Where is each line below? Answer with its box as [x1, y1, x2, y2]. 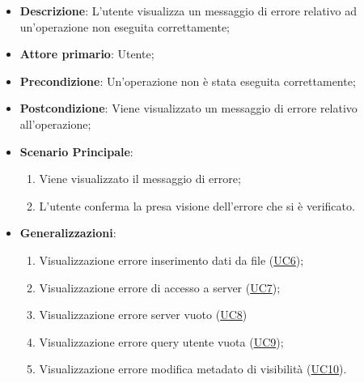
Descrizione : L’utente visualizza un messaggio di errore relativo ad [19, 2, 357, 19]
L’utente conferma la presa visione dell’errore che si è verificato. [39, 197, 355, 214]
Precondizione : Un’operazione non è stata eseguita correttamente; [19, 72, 356, 89]
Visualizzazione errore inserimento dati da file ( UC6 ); [39, 251, 304, 268]
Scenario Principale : [19, 143, 133, 160]
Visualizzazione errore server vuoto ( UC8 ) [39, 306, 248, 323]
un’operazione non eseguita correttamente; [19, 18, 230, 35]
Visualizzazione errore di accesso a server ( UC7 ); [39, 279, 281, 296]
